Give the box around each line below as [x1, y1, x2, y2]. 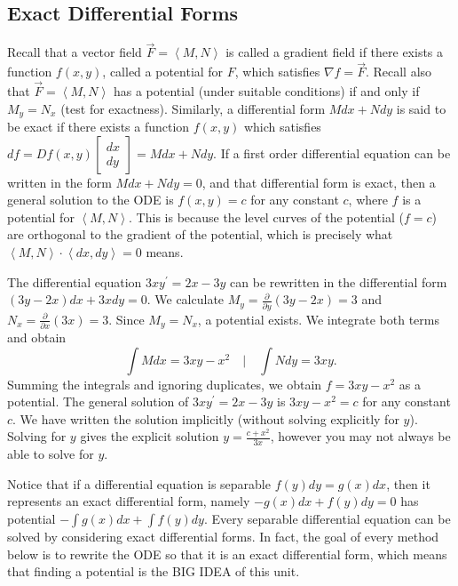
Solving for [7, 427, 67, 446]
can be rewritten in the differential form [230, 272, 447, 291]
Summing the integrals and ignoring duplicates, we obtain [7, 374, 322, 393]
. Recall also [365, 62, 432, 81]
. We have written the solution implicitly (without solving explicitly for [12, 409, 399, 428]
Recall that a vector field [7, 43, 142, 61]
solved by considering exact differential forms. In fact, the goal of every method [7, 527, 439, 545]
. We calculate [146, 290, 225, 309]
